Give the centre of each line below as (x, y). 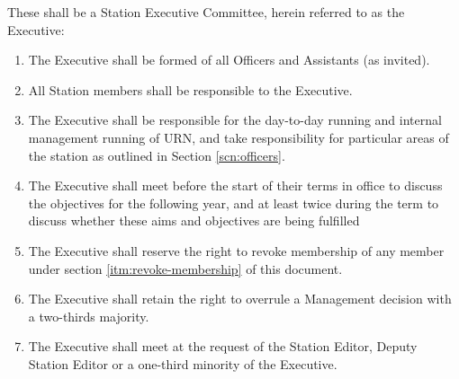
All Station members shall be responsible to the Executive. (190, 89)
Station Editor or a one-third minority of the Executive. (183, 363)
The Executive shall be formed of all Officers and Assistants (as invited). (229, 60)
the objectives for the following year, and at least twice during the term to (234, 203)
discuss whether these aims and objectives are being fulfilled (194, 220)
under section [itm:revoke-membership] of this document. (185, 268)
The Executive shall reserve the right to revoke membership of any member (236, 250)
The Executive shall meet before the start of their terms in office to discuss (235, 185)
